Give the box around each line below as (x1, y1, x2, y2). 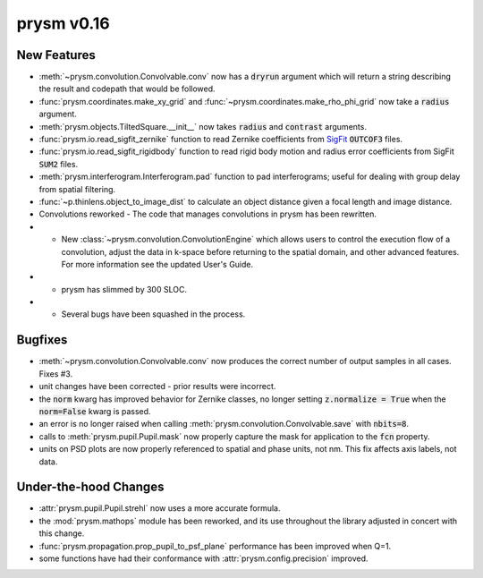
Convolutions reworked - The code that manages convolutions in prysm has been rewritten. (38, 208, 377, 219)
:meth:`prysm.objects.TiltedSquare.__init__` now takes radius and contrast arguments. (38, 121, 367, 132)
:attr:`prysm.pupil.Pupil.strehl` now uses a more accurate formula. (38, 503, 281, 514)
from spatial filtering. (38, 183, 116, 194)
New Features (16, 47, 96, 63)
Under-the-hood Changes (16, 480, 165, 495)
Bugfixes (16, 332, 68, 348)
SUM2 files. (38, 158, 79, 169)
